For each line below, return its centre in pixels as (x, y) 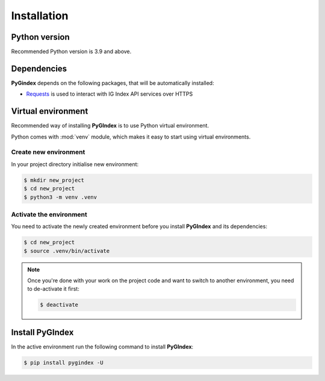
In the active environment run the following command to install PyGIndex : (102, 347)
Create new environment (48, 152)
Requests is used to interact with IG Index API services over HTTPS (110, 94)
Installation (40, 16)
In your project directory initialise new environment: (75, 164)
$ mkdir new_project (54, 180)
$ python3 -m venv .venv (60, 197)
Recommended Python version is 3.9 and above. (71, 52)
